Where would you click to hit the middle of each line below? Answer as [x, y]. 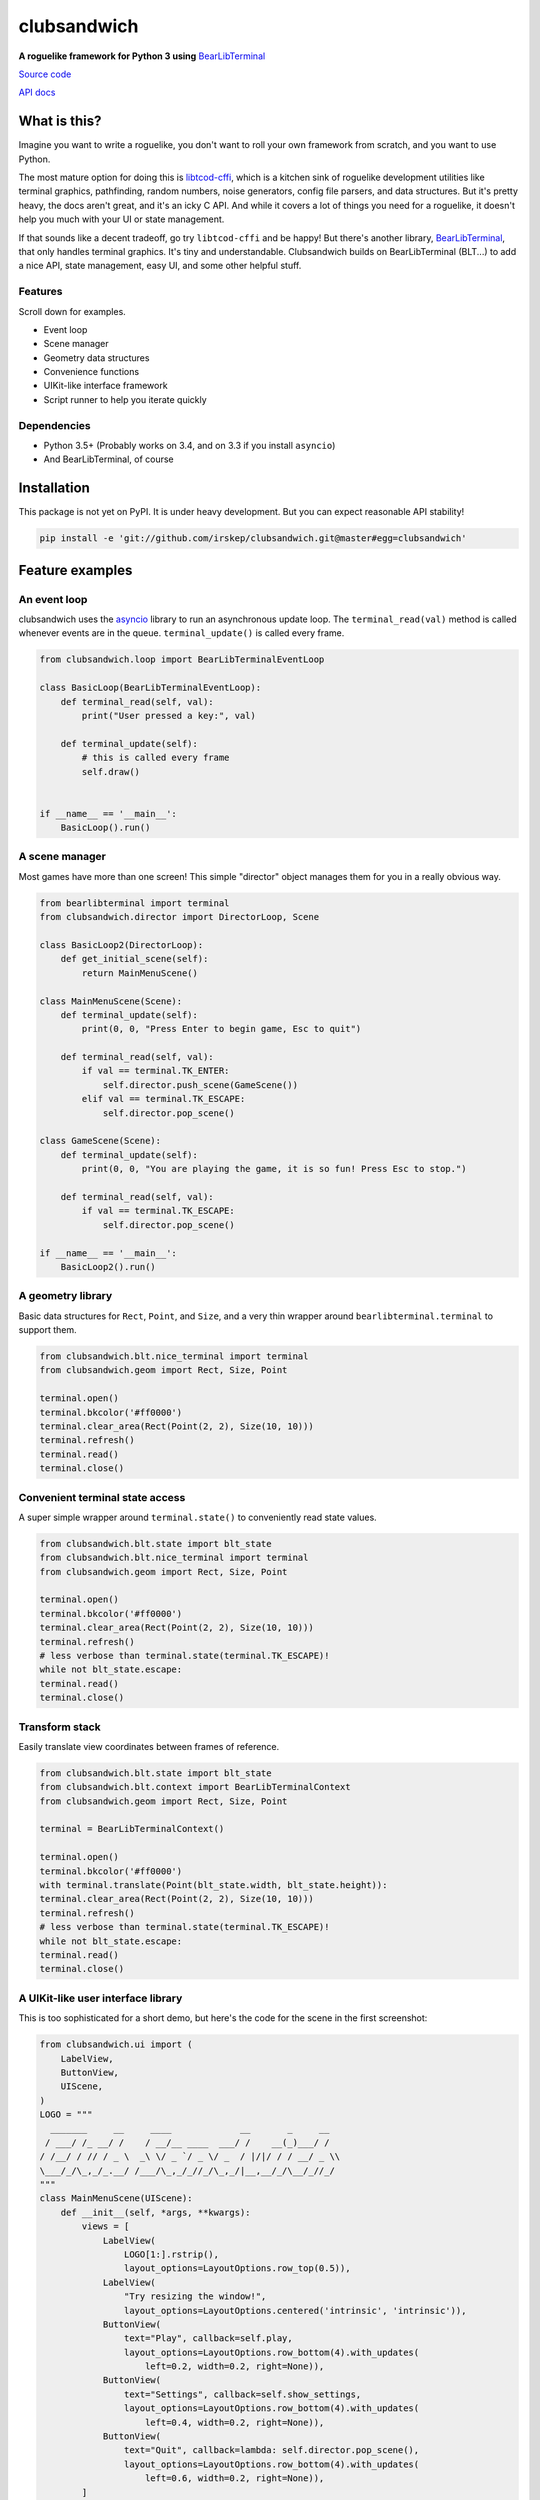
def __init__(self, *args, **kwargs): [155, 2212]
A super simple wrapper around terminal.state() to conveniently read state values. [197, 1517]
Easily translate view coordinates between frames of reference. [149, 1746]
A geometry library [65, 1296]
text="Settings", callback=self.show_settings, [242, 2394]
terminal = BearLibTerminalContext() [132, 1829]
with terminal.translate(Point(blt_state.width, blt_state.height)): [213, 1885]
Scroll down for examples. [72, 311]
